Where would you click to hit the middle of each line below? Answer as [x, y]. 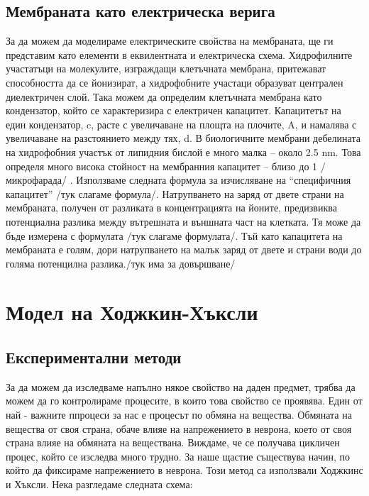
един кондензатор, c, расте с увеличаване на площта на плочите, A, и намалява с [181, 124]
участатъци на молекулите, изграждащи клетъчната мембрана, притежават [166, 68]
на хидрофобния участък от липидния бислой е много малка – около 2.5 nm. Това [183, 151]
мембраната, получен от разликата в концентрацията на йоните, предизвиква [171, 208]
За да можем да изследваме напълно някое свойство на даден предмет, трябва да [181, 386]
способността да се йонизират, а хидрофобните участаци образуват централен [175, 82]
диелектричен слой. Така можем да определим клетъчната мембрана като [164, 96]
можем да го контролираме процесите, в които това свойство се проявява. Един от [184, 401]
